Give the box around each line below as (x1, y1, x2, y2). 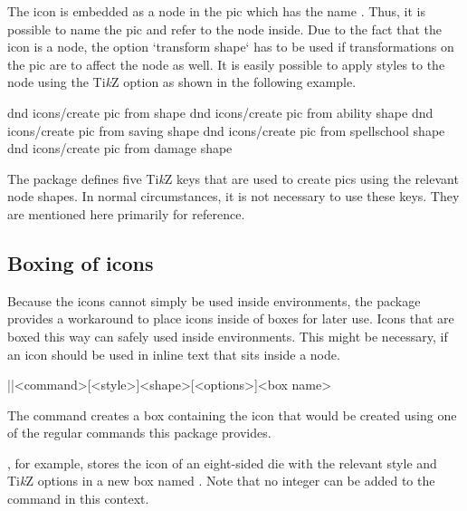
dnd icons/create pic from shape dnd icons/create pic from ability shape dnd (7, 102, 434, 121)
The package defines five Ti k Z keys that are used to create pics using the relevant (7, 169, 459, 188)
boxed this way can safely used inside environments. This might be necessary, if (7, 326, 448, 345)
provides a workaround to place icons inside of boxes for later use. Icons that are (7, 309, 454, 328)
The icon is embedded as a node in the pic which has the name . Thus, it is (7, 2, 425, 20)
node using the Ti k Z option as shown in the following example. (7, 72, 357, 92)
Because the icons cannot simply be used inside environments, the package (7, 291, 421, 310)
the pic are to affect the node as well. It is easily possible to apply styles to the (7, 54, 445, 73)
